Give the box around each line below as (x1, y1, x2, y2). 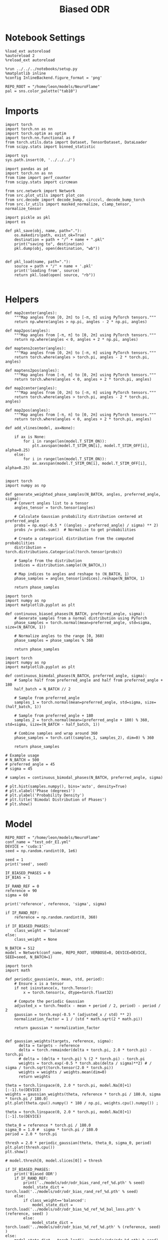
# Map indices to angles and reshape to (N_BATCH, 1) (14, 571, 129, 577)
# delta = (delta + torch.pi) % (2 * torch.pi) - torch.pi (18, 1056, 145, 1061)
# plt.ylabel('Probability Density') (5, 792, 85, 798)
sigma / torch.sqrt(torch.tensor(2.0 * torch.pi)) (5, 1065, 114, 1070)
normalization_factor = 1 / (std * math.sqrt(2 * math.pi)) (14, 1016, 143, 1022)
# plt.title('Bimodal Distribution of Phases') (5, 797, 107, 802)
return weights (18, 1074, 51, 1079)
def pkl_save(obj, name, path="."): (5, 228, 82, 233)
